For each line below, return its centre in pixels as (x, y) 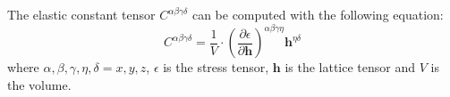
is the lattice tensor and (350, 67)
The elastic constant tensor (81, 14)
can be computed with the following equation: (318, 14)
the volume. (39, 84)
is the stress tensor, (216, 67)
